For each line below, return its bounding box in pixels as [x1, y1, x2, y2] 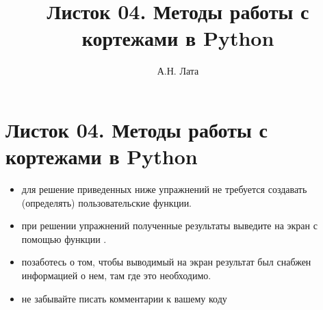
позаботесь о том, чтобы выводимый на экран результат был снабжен [21, 255, 311, 269]
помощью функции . [21, 231, 107, 246]
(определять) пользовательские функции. [21, 195, 192, 209]
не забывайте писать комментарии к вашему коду [21, 291, 227, 305]
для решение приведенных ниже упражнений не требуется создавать [21, 182, 307, 196]
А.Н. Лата [157, 64, 199, 78]
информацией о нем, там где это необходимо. [21, 268, 211, 282]
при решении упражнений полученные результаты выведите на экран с [21, 218, 318, 233]
